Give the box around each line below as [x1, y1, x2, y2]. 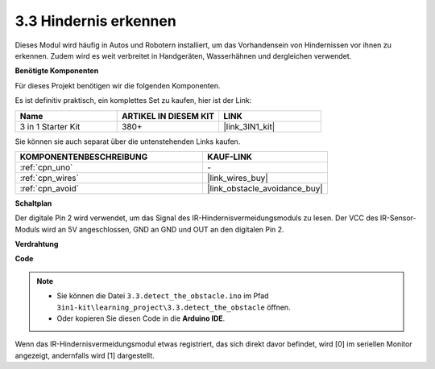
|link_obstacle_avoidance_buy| [206, 182, 324, 194]
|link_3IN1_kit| [223, 121, 275, 132]
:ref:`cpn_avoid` [19, 182, 80, 194]
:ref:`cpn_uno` [19, 162, 73, 173]
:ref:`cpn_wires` [19, 172, 80, 183]
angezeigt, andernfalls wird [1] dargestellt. [14, 351, 155, 360]
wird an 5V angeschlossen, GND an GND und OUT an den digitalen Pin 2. [41, 224, 285, 234]
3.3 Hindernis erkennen [14, 12, 176, 30]
